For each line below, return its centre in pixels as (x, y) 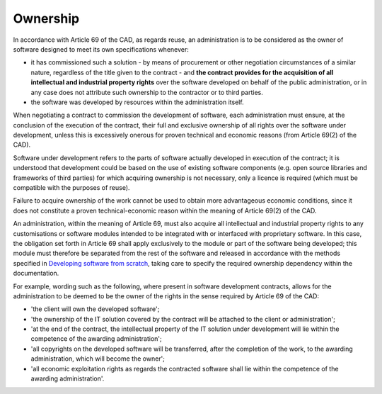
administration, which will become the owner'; (98, 359)
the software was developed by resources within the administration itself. (137, 102)
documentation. (36, 274)
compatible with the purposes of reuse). (71, 188)
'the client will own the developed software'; (95, 309)
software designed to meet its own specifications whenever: (101, 49)
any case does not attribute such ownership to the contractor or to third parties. (147, 92)
